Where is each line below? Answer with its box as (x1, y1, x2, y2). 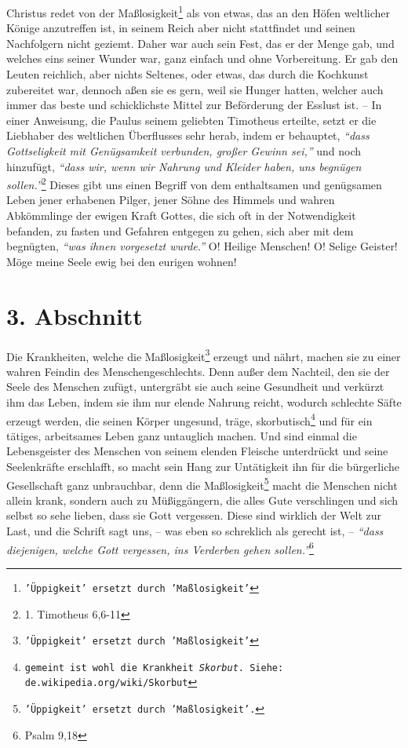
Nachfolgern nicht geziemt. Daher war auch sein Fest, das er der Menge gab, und (6, 35, 395, 51)
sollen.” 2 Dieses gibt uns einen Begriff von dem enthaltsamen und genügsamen (6, 174, 382, 192)
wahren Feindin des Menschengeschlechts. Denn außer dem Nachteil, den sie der (6, 363, 390, 379)
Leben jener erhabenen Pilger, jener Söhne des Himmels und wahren (6, 192, 335, 208)
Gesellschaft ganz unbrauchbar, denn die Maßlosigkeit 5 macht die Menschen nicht (6, 474, 398, 493)
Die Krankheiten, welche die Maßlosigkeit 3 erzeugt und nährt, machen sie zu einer (6, 345, 401, 364)
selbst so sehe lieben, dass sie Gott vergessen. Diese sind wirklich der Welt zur (6, 507, 382, 524)
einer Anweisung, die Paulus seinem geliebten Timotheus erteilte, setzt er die (6, 111, 377, 128)
